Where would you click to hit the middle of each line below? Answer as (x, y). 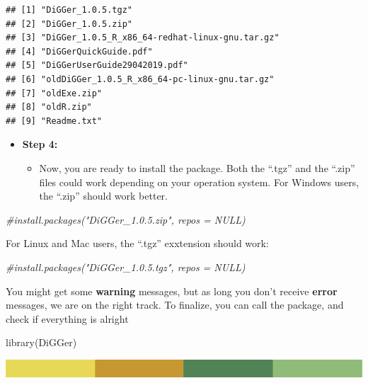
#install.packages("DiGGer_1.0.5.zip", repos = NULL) (126, 219)
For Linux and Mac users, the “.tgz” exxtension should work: (137, 243)
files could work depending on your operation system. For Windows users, (199, 182)
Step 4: (40, 144)
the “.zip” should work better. (103, 196)
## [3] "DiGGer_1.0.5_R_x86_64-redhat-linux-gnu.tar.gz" (143, 38)
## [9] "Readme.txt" (54, 121)
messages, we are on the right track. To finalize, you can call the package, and (175, 305)
